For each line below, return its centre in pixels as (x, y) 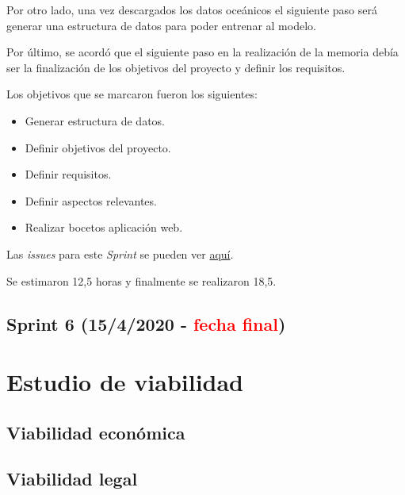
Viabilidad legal (72, 479)
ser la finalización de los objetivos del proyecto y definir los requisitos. (176, 67)
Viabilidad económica (96, 432)
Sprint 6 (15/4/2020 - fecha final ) (146, 323)
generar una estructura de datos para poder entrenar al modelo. (161, 25)
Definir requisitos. (68, 174)
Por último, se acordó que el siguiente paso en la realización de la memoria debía (202, 52)
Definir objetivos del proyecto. (98, 147)
